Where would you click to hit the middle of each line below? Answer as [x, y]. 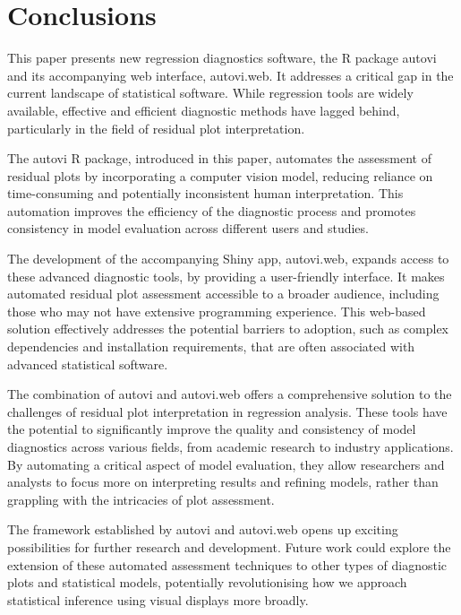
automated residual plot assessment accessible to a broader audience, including [223, 294]
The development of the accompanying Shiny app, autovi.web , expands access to [228, 259]
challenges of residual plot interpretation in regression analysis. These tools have [227, 411]
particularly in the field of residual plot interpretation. [156, 128]
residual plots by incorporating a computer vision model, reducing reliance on [220, 175]
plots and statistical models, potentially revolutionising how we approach [207, 582]
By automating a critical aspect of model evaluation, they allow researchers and [226, 464]
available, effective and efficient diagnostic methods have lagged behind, [204, 110]
